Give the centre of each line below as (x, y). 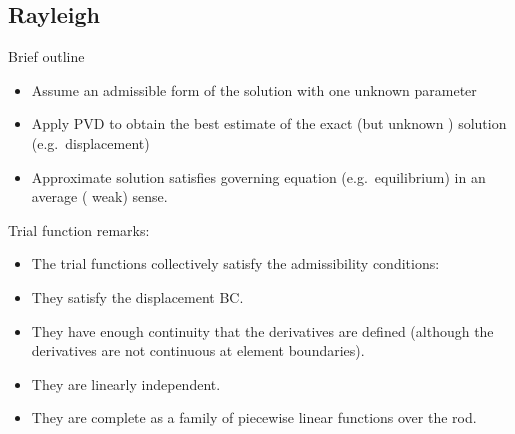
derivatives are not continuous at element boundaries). (198, 350)
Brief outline (46, 56)
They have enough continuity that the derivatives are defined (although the (262, 330)
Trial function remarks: (79, 229)
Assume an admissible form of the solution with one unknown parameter (254, 89)
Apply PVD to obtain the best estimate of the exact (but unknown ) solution (269, 123)
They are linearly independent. (126, 383)
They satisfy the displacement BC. (137, 296)
